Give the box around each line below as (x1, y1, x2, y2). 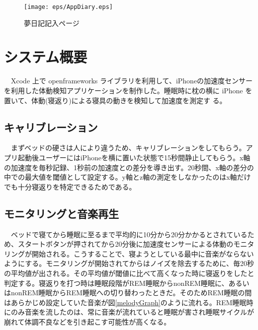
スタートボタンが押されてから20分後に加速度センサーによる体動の (17, 239, 234, 249)
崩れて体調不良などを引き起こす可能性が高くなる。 (4, 316, 171, 327)
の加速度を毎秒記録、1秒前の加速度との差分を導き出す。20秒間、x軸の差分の (4, 162, 254, 172)
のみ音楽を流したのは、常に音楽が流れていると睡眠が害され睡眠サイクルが (10, 307, 254, 317)
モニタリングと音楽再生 (4, 205, 119, 221)
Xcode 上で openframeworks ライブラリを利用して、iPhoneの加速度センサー (10, 75, 253, 86)
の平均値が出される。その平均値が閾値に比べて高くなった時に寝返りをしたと (4, 267, 255, 278)
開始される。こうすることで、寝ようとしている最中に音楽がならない (31, 248, 254, 259)
